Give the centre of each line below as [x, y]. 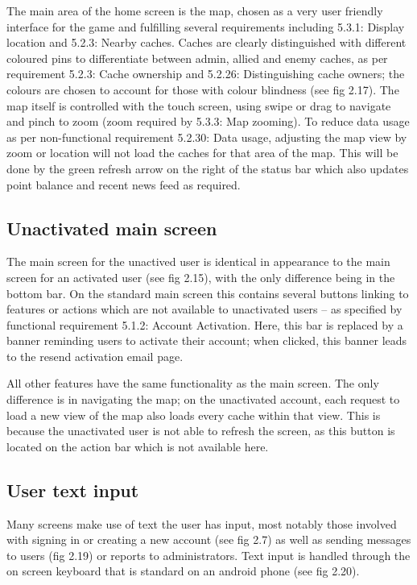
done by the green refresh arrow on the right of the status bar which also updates [208, 168]
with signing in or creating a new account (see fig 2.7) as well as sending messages [209, 539]
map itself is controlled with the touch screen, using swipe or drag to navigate [199, 105]
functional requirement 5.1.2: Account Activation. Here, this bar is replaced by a [205, 324]
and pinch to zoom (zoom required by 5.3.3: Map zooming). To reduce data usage [208, 121]
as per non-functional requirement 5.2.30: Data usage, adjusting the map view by [207, 137]
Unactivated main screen [112, 228]
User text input [73, 490]
